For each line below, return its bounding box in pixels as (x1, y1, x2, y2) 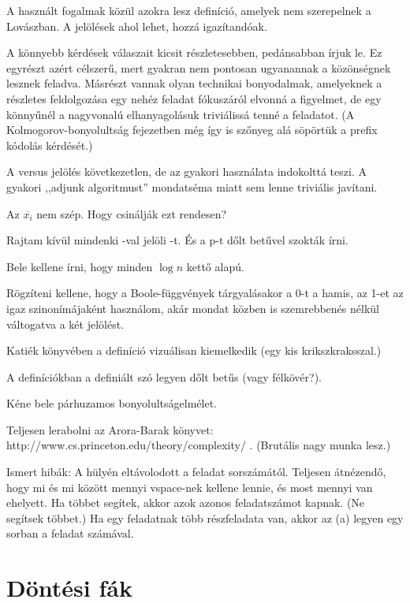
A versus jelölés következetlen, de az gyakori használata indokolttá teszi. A (6, 163, 367, 180)
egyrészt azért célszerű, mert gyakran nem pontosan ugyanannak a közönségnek (6, 59, 391, 76)
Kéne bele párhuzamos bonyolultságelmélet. (6, 395, 217, 411)
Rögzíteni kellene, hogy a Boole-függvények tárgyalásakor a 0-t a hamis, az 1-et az (6, 285, 404, 301)
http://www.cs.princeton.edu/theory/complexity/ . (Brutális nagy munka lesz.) (6, 437, 391, 453)
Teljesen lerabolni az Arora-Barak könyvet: (6, 421, 214, 437)
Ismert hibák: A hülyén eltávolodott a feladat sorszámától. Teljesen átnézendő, (6, 463, 386, 480)
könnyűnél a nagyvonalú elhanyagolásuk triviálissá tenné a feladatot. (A (6, 106, 355, 122)
